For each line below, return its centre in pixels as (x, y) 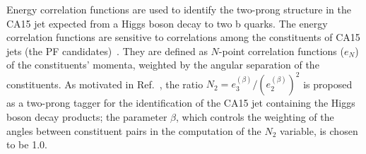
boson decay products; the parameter (87, 117)
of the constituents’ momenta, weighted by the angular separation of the (163, 65)
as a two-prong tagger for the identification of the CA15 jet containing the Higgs (181, 103)
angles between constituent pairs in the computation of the (134, 130)
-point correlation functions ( (281, 51)
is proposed (328, 84)
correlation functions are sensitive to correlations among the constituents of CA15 (183, 37)
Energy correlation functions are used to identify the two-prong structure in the (179, 9)
